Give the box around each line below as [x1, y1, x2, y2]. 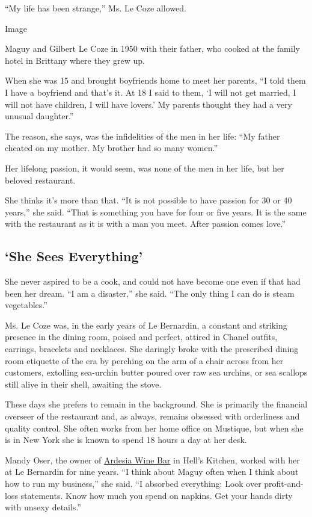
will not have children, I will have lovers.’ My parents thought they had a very [5, 98, 292, 110]
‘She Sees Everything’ [5, 247, 143, 265]
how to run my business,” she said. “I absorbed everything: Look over [5, 477, 262, 490]
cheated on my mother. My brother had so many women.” [5, 141, 218, 154]
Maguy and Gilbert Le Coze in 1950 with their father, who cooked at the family [5, 42, 300, 55]
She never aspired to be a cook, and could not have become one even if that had [5, 275, 301, 288]
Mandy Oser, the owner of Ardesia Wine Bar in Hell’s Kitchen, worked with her [5, 453, 300, 466]
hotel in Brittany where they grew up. [5, 54, 145, 66]
